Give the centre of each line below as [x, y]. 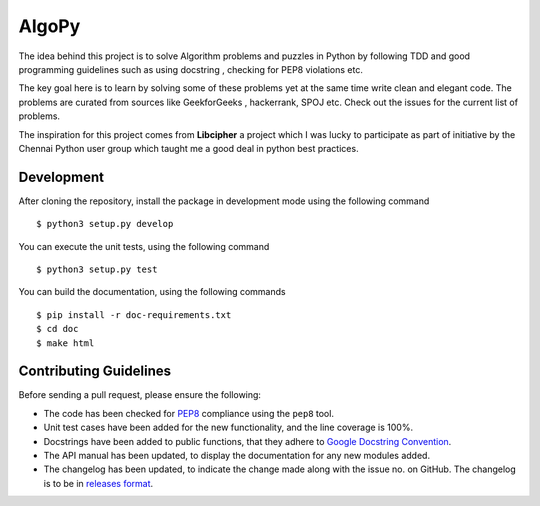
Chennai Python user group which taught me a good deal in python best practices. [188, 148]
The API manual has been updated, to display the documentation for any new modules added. [236, 455]
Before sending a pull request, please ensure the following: [140, 395]
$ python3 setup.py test [97, 269]
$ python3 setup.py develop [105, 224]
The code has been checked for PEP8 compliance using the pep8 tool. [189, 413]
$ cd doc [57, 329]
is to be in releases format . [98, 483]
